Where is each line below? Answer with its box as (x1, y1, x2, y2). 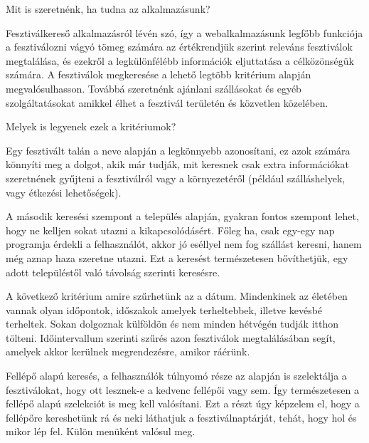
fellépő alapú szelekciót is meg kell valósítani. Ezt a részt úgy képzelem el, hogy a (6, 396, 360, 411)
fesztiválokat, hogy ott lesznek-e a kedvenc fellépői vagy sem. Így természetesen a (6, 382, 359, 397)
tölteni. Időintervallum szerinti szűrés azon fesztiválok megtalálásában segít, (6, 330, 336, 345)
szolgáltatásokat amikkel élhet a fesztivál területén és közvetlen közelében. (6, 95, 328, 110)
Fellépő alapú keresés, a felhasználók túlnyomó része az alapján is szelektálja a (6, 368, 347, 383)
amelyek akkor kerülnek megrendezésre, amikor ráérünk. (6, 344, 250, 359)
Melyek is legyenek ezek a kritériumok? (6, 119, 176, 134)
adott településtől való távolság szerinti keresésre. (6, 264, 220, 279)
